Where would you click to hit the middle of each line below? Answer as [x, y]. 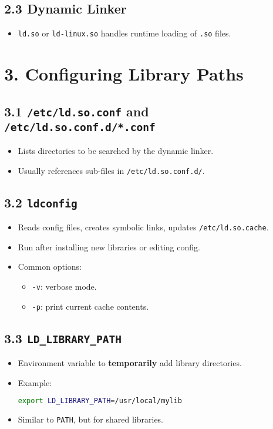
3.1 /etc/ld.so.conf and [77, 111]
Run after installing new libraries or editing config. [109, 247]
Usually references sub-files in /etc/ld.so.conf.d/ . [111, 170]
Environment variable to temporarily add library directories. [130, 362]
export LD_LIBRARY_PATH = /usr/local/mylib [100, 401]
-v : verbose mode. [64, 286]
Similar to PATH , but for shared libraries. [91, 419]
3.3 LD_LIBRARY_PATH [63, 338]
